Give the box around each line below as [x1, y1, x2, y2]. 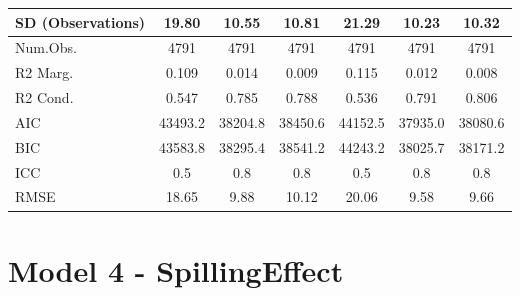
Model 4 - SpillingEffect [8, 249, 344, 290]
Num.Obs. [15, 37, 77, 58]
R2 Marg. [15, 62, 74, 83]
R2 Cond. [15, 87, 74, 108]
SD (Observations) [15, 11, 146, 32]
